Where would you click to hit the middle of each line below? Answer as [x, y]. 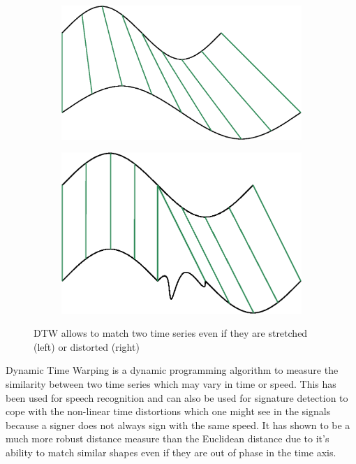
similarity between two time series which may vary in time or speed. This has [171, 384]
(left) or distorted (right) [87, 346]
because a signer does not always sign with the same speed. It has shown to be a [178, 425]
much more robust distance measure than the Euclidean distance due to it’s [168, 438]
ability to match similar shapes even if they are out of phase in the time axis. [171, 452]
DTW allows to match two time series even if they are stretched [171, 333]
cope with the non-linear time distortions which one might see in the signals [168, 411]
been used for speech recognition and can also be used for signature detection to [177, 397]
